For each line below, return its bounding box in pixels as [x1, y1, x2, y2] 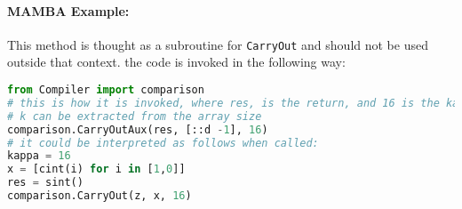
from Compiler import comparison [7, 84, 204, 97]
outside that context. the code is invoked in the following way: [7, 52, 346, 71]
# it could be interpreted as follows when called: [7, 136, 319, 149]
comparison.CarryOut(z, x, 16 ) [7, 189, 192, 203]
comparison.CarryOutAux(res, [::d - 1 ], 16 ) [7, 123, 268, 136]
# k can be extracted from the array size [7, 109, 262, 123]
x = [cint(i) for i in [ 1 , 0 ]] [7, 163, 186, 176]
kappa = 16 [7, 149, 71, 163]
